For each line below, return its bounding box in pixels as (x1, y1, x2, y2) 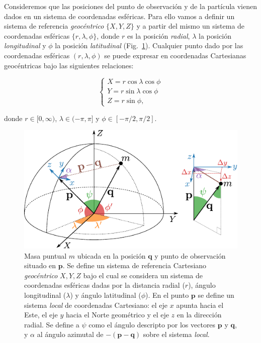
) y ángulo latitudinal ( (70, 289, 141, 300)
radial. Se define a (24, 319, 79, 329)
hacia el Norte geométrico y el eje (65, 309, 169, 320)
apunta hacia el (176, 299, 224, 310)
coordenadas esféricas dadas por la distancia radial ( (24, 280, 185, 290)
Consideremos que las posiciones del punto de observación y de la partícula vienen (4, 1, 257, 11)
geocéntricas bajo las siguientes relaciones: (4, 60, 134, 70)
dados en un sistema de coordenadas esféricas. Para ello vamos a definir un (4, 11, 235, 21)
